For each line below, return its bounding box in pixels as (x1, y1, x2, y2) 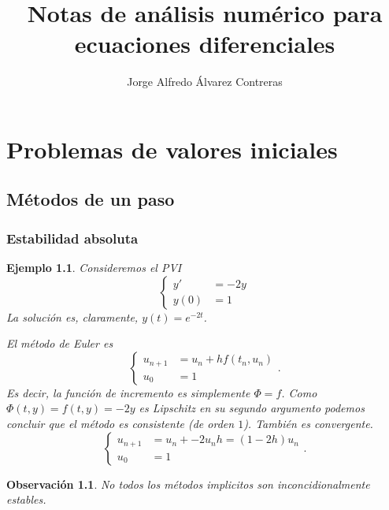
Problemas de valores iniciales (6, 132, 338, 165)
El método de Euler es (6, 335, 113, 352)
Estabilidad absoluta (6, 228, 139, 248)
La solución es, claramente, (6, 308, 139, 325)
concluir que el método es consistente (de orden (6, 415, 235, 432)
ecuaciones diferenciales (74, 28, 335, 60)
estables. (6, 491, 46, 508)
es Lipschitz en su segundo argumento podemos (139, 400, 365, 416)
